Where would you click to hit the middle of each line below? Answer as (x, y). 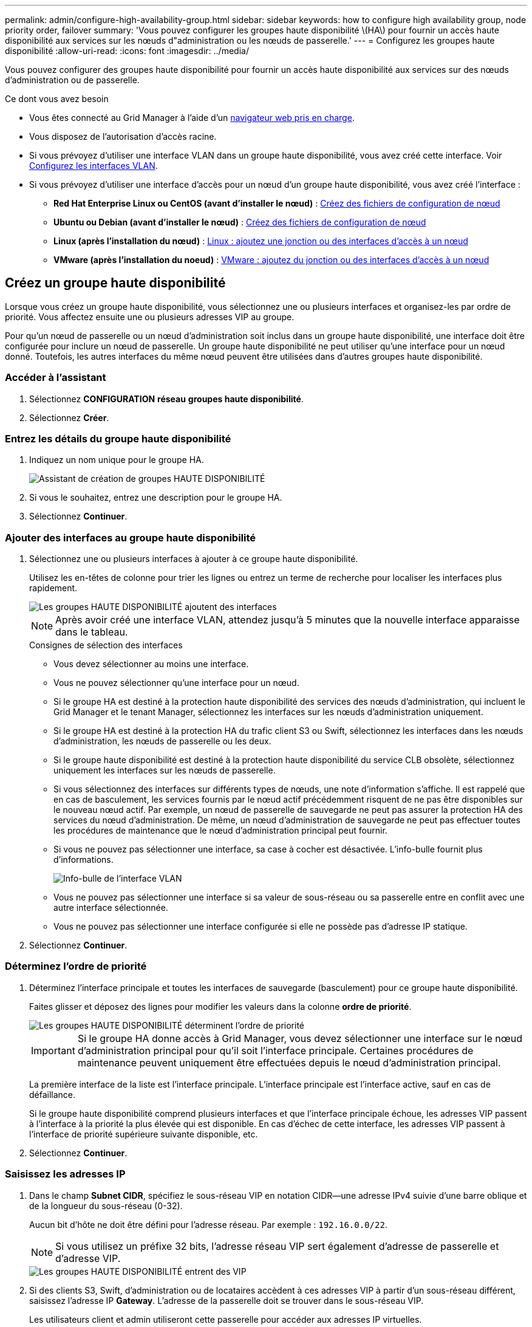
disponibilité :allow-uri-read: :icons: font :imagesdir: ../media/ (127, 51)
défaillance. (53, 1094)
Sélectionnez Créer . (69, 417)
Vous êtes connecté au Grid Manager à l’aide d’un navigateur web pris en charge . (192, 118)
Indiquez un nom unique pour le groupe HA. (117, 460)
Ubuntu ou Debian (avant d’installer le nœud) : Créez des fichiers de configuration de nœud (240, 222)
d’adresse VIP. (88, 1258)
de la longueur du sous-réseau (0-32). (106, 1205)
